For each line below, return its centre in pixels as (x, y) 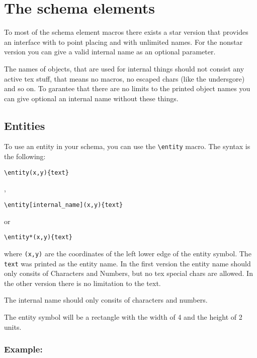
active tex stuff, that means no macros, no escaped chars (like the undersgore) (124, 78)
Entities (25, 125)
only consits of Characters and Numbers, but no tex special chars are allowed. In (128, 273)
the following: (25, 156)
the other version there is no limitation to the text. (82, 283)
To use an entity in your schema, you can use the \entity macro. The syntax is (127, 146)
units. (13, 327)
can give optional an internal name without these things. (91, 98)
